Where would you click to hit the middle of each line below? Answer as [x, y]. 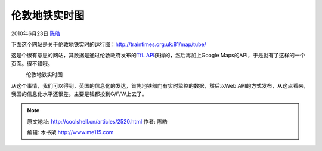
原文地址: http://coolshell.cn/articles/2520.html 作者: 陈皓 [97, 121]
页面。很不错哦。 [32, 63]
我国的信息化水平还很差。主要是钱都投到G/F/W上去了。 [79, 94]
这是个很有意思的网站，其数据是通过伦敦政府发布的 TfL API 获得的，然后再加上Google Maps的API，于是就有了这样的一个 [158, 55]
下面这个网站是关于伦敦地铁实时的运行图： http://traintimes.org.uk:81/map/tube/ [109, 44]
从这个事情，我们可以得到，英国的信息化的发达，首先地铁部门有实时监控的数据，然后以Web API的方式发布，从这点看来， [160, 85]
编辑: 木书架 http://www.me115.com [70, 132]
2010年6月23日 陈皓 [36, 33]
